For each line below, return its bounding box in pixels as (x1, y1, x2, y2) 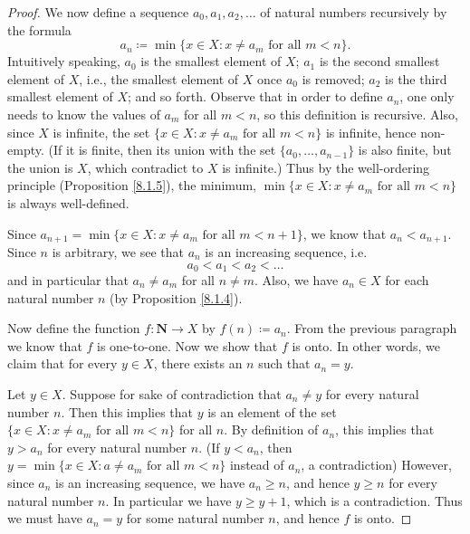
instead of (229, 455, 284, 474)
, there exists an (153, 354, 243, 373)
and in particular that (7, 271, 129, 290)
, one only (399, 87, 455, 106)
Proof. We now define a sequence (7, 3, 189, 21)
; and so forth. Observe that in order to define (128, 87, 383, 106)
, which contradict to (87, 157, 204, 176)
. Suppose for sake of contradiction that (62, 385, 282, 403)
